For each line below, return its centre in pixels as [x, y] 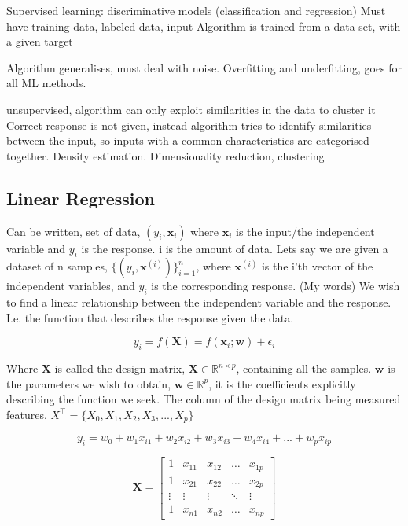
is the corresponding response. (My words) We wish [276, 286]
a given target [40, 41]
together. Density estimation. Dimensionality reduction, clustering [165, 155]
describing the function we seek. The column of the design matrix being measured [204, 399]
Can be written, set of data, [74, 231]
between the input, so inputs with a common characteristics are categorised [188, 140]
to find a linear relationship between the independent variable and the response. [199, 302]
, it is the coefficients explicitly [282, 383]
